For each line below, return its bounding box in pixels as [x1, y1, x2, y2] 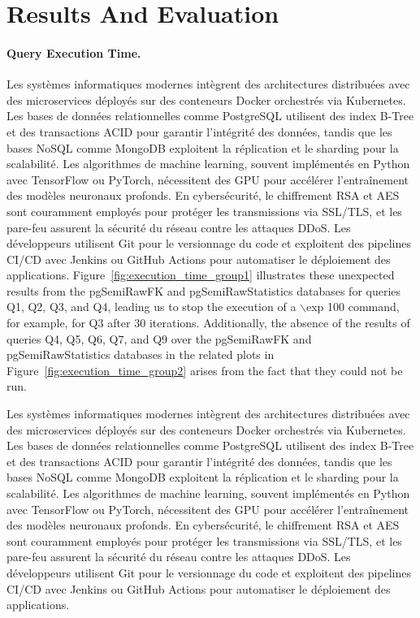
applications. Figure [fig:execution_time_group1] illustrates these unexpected [6, 266, 395, 283]
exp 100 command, [306, 298, 400, 315]
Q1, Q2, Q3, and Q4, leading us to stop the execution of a [6, 298, 297, 315]
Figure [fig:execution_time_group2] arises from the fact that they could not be [6, 361, 403, 378]
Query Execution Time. [6, 44, 141, 61]
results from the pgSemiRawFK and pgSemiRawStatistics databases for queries [6, 282, 401, 299]
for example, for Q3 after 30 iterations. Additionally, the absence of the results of [6, 314, 410, 331]
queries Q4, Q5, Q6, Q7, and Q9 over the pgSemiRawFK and [6, 330, 312, 347]
